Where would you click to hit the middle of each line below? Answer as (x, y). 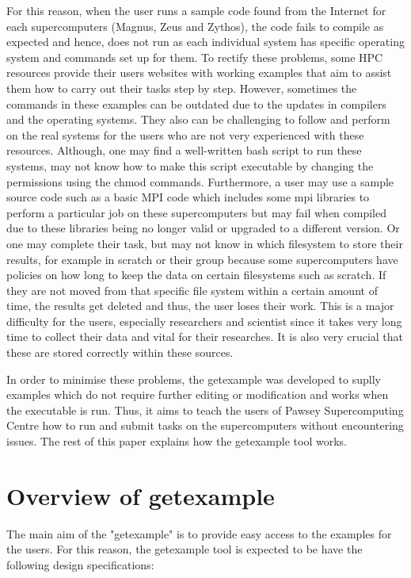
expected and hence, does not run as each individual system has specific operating (205, 42)
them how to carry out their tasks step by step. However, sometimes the (182, 88)
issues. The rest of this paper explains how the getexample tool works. (177, 441)
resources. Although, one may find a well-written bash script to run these (184, 150)
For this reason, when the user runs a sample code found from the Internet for (196, 10)
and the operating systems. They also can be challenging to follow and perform (198, 119)
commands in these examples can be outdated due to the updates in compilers (196, 103)
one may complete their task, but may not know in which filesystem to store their (205, 243)
